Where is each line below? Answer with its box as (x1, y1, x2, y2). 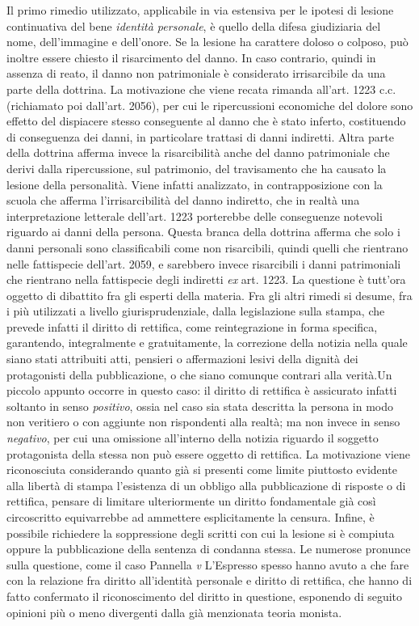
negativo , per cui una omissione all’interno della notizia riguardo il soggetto (6, 429, 379, 446)
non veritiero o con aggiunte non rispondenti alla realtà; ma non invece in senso (6, 413, 400, 430)
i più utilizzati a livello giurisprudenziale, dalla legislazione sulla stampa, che (6, 302, 385, 319)
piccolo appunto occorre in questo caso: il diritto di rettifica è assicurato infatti (6, 382, 397, 399)
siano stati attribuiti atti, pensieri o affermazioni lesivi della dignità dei (6, 350, 358, 367)
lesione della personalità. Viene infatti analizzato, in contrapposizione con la (6, 176, 383, 192)
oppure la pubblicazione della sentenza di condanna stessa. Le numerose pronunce (6, 540, 411, 557)
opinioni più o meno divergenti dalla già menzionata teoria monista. (6, 603, 342, 620)
